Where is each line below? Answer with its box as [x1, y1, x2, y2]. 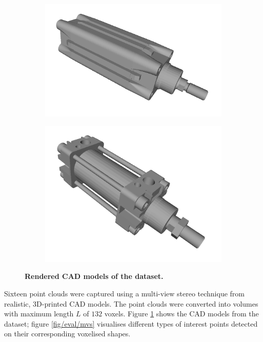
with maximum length [4, 308, 74, 319]
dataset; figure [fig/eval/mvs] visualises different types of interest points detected [4, 318, 258, 329]
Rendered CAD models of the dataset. [25, 271, 164, 281]
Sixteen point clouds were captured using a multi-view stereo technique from [4, 288, 245, 299]
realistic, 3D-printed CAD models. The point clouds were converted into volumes [4, 298, 258, 309]
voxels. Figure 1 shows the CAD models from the [104, 308, 259, 319]
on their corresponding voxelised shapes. [4, 328, 131, 339]
